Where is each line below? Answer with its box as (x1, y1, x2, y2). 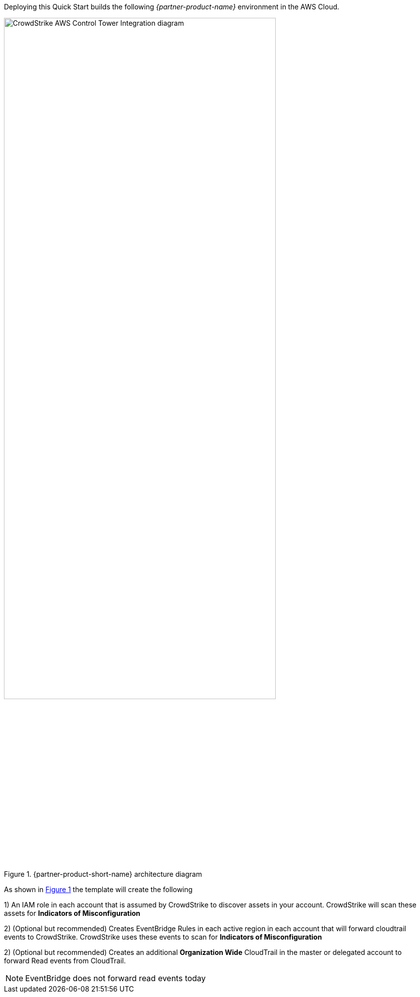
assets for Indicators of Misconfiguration (4, 908, 140, 917)
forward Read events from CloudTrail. (4, 956, 126, 965)
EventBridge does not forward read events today (25, 973, 206, 983)
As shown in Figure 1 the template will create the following (4, 885, 193, 894)
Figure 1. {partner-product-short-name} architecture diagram (4, 869, 202, 878)
